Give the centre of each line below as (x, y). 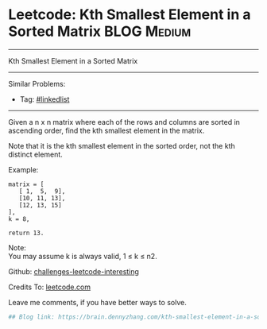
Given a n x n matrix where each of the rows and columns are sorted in (124, 122)
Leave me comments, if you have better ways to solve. (97, 302)
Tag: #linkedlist (44, 99)
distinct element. (36, 154)
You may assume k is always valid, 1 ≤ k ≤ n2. (83, 256)
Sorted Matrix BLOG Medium (100, 31)
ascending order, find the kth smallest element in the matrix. (106, 130)
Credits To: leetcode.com (50, 287)
